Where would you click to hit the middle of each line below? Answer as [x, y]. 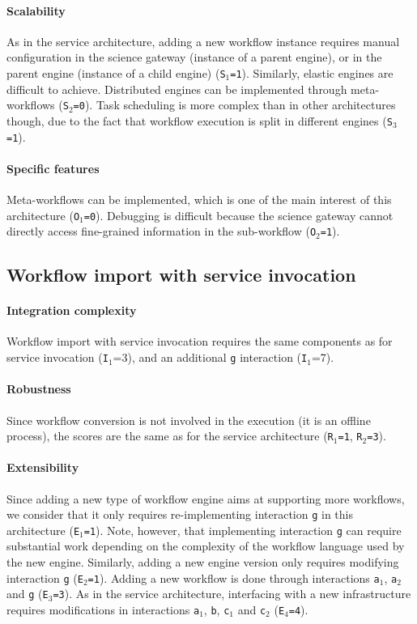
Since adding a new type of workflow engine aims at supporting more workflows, [206, 498]
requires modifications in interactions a [103, 609]
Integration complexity [72, 310]
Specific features [53, 168]
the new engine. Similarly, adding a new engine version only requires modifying [203, 562]
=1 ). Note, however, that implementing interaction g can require [243, 530]
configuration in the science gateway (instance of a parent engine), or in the [194, 57]
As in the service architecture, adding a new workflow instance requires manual [203, 41]
